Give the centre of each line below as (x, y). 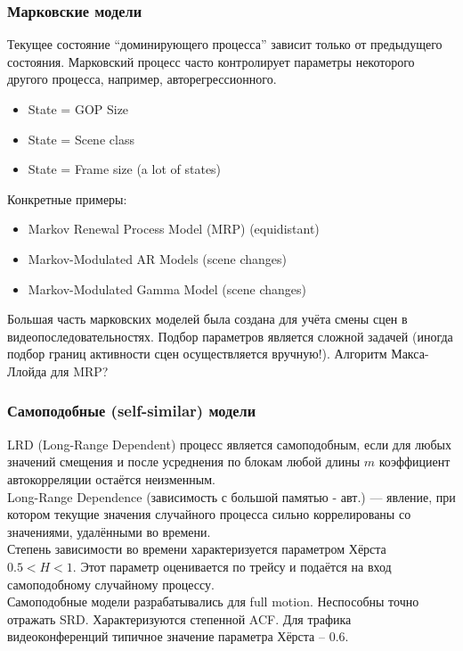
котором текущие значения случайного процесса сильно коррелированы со (209, 514)
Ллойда (27, 371)
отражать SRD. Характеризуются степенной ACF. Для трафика (179, 618)
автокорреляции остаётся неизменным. (111, 478)
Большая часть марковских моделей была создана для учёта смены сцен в (207, 319)
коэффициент (414, 461)
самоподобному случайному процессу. (111, 584)
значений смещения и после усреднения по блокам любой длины (184, 461)
